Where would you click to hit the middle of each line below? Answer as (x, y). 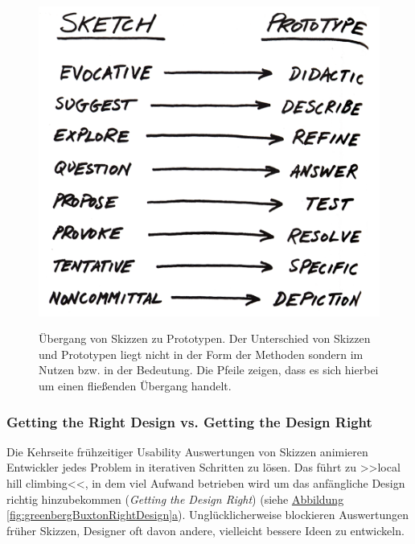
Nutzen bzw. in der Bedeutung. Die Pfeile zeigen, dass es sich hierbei (209, 370)
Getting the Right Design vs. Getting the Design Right (189, 421)
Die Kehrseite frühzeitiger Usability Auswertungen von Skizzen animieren (187, 451)
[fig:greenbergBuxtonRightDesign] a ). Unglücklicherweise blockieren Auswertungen (207, 515)
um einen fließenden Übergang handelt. (135, 386)
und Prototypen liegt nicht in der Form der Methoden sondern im (201, 354)
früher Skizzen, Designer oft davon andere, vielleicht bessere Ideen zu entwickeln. (205, 530)
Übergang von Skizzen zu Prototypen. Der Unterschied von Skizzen (205, 338)
